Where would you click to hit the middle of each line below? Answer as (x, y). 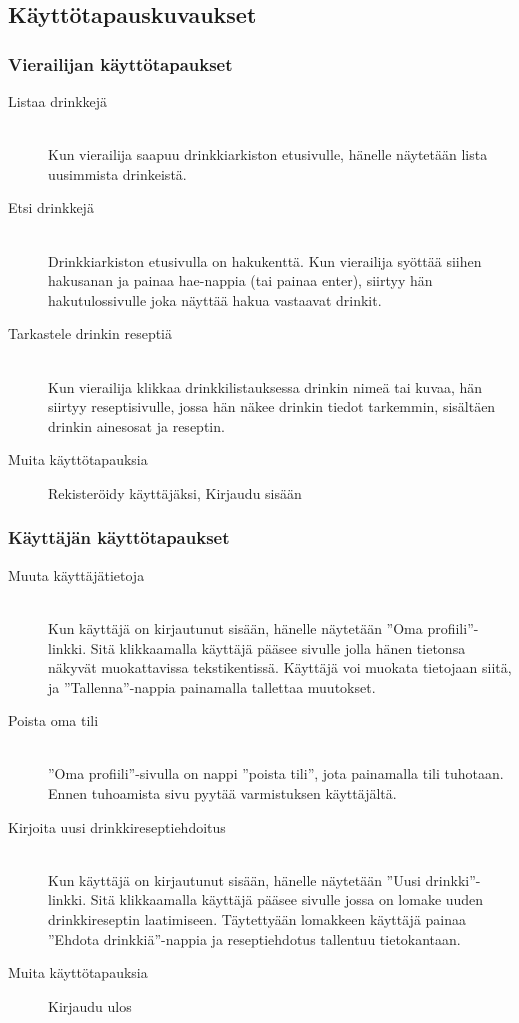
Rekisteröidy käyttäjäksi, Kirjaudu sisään (175, 492)
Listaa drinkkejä (58, 101)
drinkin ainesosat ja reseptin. (136, 425)
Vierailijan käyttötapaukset (120, 63)
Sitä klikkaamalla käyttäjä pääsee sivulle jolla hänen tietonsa (278, 647)
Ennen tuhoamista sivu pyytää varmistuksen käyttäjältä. (222, 793)
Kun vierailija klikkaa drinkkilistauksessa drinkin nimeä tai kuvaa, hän (265, 386)
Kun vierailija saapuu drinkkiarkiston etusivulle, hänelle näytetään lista (268, 154)
